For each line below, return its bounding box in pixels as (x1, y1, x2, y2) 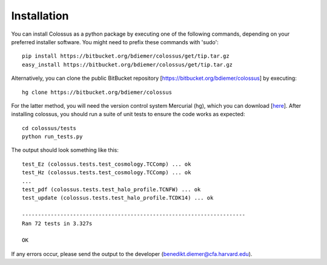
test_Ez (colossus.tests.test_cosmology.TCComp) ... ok (22, 160, 191, 168)
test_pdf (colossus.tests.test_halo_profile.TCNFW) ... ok (22, 186, 201, 193)
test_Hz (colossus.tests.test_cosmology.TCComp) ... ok (22, 169, 191, 176)
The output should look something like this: (11, 146, 119, 154)
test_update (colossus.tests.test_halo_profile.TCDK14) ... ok (22, 194, 214, 201)
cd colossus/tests (22, 125, 77, 131)
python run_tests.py (22, 133, 83, 140)
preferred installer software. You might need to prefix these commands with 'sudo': (11, 38, 219, 45)
